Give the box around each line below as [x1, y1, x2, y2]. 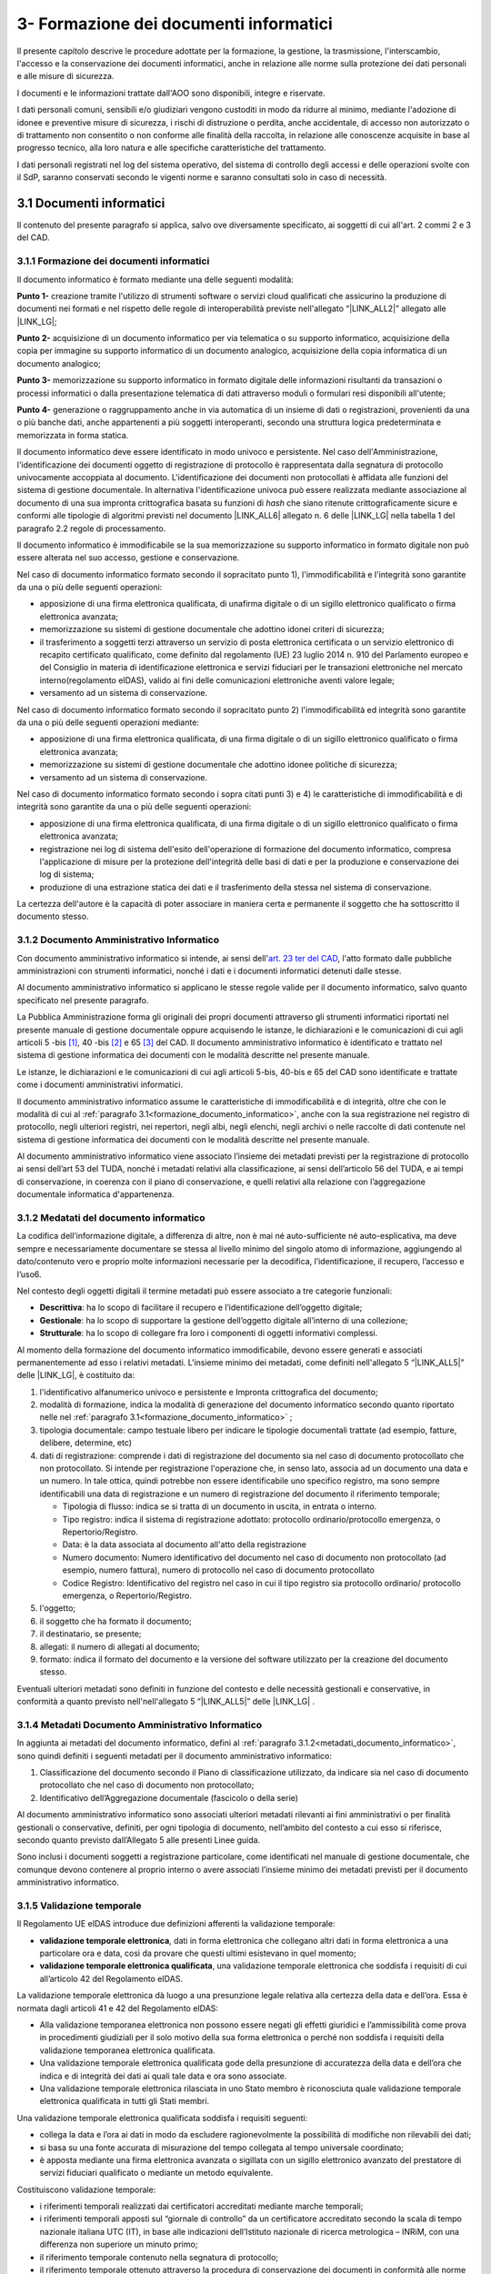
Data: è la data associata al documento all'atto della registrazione [62, 1539, 306, 1550]
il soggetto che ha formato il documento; [39, 1615, 192, 1626]
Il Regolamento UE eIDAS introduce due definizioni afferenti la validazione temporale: [16, 1918, 336, 1929]
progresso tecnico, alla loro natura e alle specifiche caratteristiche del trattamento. [16, 142, 326, 154]
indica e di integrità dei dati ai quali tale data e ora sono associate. [39, 2070, 287, 2081]
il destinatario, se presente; [39, 1628, 142, 1639]
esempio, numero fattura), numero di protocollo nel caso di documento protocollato [62, 1565, 375, 1575]
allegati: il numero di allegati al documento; [39, 1641, 200, 1652]
